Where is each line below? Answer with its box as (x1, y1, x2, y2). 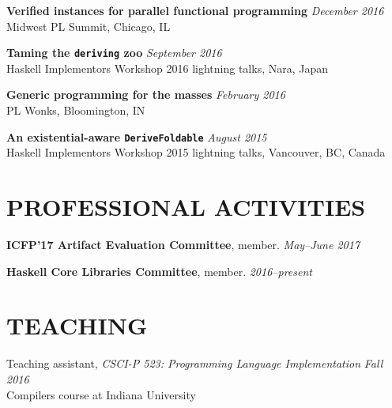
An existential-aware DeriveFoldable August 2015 (6, 128, 267, 145)
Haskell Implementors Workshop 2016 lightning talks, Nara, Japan (6, 59, 329, 76)
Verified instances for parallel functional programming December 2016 (6, 2, 384, 18)
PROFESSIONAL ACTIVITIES (6, 191, 366, 223)
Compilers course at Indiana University (6, 386, 196, 402)
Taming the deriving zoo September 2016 (6, 44, 222, 61)
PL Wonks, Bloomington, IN (6, 102, 145, 119)
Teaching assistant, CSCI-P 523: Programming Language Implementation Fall (6, 355, 383, 372)
